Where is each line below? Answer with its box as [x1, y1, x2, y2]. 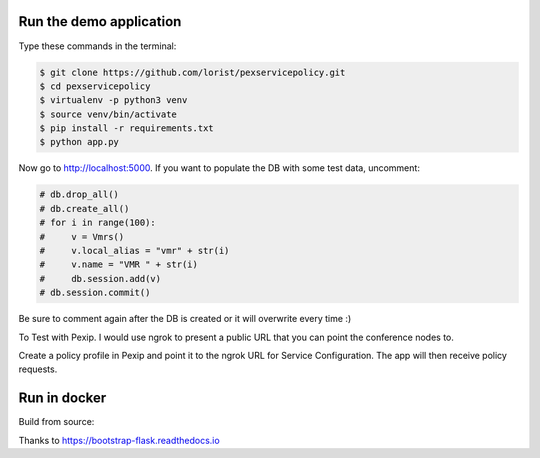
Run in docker [18, 390, 107, 407]
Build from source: [18, 416, 95, 428]
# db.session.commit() [39, 287, 151, 299]
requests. [18, 363, 58, 375]
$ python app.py [39, 136, 120, 148]
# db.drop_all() [39, 189, 120, 200]
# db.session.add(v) [39, 273, 162, 284]
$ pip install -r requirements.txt [39, 123, 214, 134]
